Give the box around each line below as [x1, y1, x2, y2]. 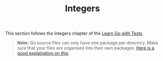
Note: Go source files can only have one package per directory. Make [17, 40, 159, 46]
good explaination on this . [17, 50, 70, 56]
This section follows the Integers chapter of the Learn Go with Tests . [5, 30, 144, 37]
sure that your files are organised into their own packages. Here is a [17, 45, 155, 51]
